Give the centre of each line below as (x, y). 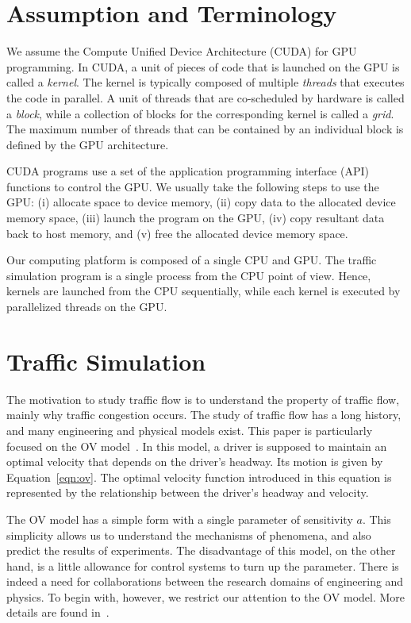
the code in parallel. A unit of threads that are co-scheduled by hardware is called (205, 97)
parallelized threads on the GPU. (87, 307)
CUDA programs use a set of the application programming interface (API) (188, 171)
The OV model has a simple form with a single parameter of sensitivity (180, 519)
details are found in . (58, 612)
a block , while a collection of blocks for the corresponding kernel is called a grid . (200, 113)
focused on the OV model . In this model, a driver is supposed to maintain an (197, 446)
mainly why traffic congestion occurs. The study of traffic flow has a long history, (204, 415)
